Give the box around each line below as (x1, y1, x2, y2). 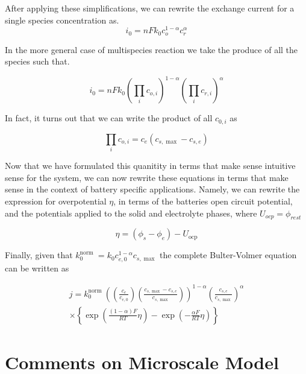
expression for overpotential (5, 194, 107, 207)
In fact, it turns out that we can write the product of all (5, 112, 213, 124)
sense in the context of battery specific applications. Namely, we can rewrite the (5, 183, 300, 195)
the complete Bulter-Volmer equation (159, 249, 297, 261)
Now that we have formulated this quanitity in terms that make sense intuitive (5, 159, 296, 172)
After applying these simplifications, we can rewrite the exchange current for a (5, 2, 295, 14)
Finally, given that (5, 249, 73, 261)
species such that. (5, 55, 70, 68)
